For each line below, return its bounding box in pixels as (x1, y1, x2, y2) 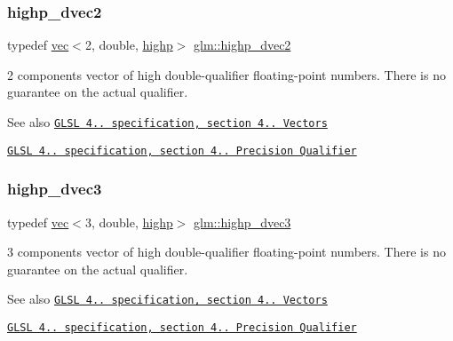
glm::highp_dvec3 (194, 212, 291, 231)
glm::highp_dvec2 (194, 36, 291, 54)
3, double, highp (84, 212, 173, 231)
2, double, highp (84, 36, 173, 54)
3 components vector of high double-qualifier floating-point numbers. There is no (7, 242, 446, 261)
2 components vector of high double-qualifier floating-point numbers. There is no (7, 65, 446, 83)
